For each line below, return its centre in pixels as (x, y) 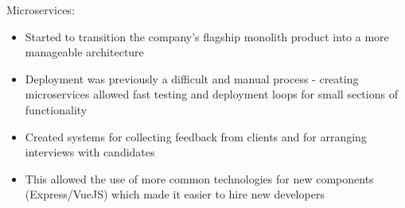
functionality (56, 109)
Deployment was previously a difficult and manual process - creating (192, 78)
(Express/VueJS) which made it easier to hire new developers (175, 194)
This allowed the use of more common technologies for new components (199, 178)
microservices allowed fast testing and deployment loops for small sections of (211, 94)
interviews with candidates (90, 152)
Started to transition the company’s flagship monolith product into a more (207, 36)
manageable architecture (84, 52)
